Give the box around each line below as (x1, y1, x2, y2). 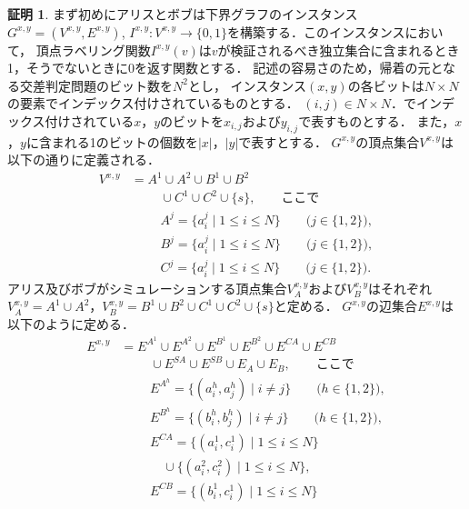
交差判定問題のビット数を (19, 75, 173, 95)
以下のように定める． (7, 314, 135, 333)
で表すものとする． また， (298, 111, 455, 130)
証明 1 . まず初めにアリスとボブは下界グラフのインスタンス (7, 5, 358, 23)
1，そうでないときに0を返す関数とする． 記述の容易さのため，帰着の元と (7, 58, 444, 77)
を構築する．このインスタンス (226, 22, 405, 41)
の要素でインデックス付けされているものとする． (7, 94, 299, 113)
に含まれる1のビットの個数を (25, 132, 198, 151)
